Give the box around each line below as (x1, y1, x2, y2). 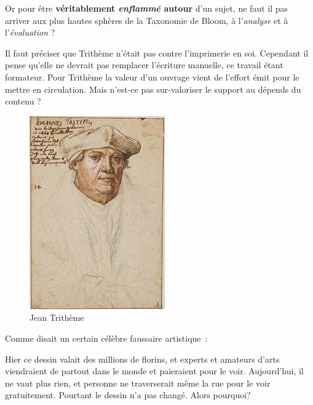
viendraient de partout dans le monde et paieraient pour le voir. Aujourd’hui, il (5, 364, 304, 377)
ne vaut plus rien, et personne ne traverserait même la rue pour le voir (5, 376, 271, 389)
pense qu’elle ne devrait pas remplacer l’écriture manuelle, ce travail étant (5, 58, 283, 71)
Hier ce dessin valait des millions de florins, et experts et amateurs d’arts (5, 352, 280, 365)
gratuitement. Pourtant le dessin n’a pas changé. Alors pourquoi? (5, 388, 251, 401)
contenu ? (5, 95, 41, 108)
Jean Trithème (30, 311, 84, 324)
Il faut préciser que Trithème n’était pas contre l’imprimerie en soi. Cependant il (5, 46, 309, 59)
